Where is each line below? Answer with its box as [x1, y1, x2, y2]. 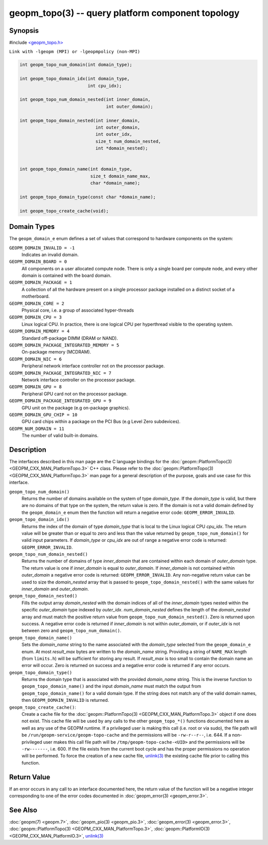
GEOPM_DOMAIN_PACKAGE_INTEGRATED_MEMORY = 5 [9, 342, 120, 348]
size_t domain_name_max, [90, 173, 151, 179]
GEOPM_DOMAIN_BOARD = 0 [9, 259, 67, 264]
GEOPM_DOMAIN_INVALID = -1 [9, 245, 75, 251]
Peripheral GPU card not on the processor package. [21, 391, 128, 397]
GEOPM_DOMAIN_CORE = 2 [9, 301, 65, 306]
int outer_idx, [95, 132, 133, 137]
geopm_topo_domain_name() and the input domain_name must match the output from [21, 683, 201, 689]
